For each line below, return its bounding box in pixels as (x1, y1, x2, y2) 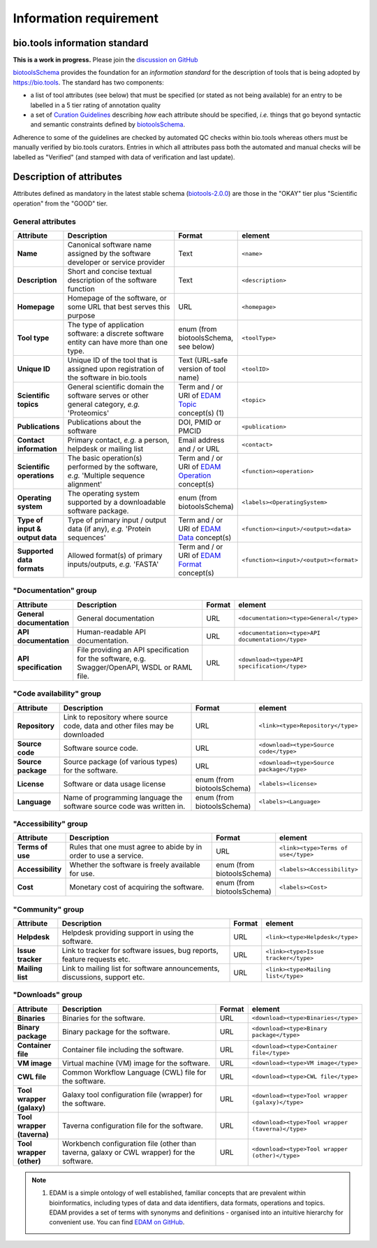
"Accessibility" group (13, 819, 89, 829)
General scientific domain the (67, 382, 164, 392)
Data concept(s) (178, 533, 232, 543)
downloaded (63, 729, 105, 739)
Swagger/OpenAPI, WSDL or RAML (77, 662, 193, 672)
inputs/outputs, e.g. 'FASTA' (67, 559, 159, 569)
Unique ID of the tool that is (67, 355, 158, 365)
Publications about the (67, 417, 142, 427)
